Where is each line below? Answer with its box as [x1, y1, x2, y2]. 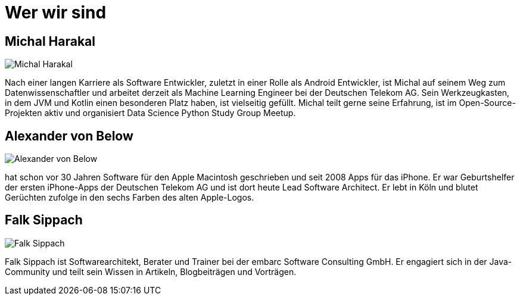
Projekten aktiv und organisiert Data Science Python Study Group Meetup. [5, 108, 296, 118]
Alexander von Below [5, 128, 133, 143]
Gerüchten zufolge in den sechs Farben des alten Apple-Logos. [5, 192, 254, 203]
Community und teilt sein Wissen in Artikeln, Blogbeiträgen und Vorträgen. [5, 266, 297, 277]
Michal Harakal [5, 33, 95, 49]
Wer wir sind [5, 2, 107, 23]
